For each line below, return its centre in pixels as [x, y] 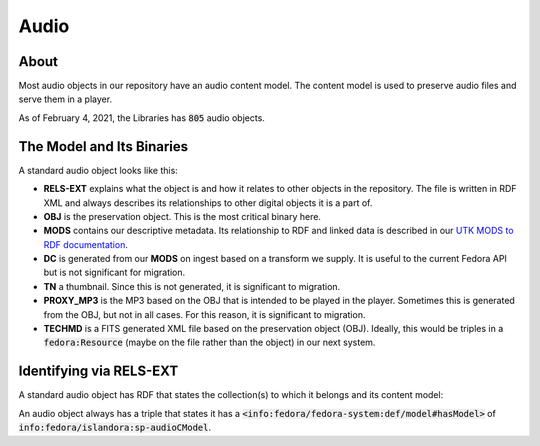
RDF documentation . [86, 244]
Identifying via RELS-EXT [98, 371]
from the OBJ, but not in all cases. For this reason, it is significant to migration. [204, 314]
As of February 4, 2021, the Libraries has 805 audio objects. [141, 117]
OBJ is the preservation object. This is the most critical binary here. [182, 216]
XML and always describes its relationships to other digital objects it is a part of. [208, 202]
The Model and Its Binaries [103, 146]
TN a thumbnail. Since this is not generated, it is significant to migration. [192, 286]
